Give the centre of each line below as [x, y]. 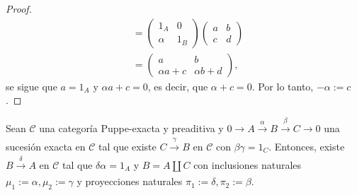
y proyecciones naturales [130, 181]
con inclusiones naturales [248, 165]
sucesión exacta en [46, 146]
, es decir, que [178, 86]
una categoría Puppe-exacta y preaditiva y [131, 128]
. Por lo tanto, [283, 86]
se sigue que [32, 86]
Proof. [19, 8]
